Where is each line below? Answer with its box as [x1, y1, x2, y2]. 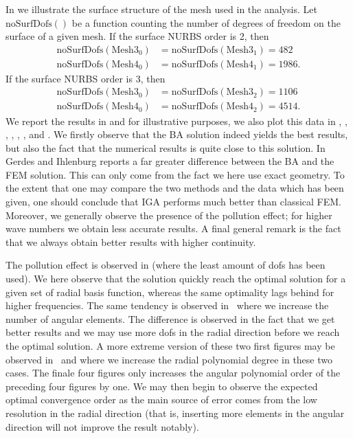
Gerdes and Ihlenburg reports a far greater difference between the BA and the [5, 154, 334, 168]
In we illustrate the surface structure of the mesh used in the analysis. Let [5, 2, 317, 16]
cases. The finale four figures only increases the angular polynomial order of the [5, 365, 341, 380]
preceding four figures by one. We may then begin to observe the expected [5, 379, 318, 393]
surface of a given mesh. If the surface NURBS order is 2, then [5, 29, 269, 43]
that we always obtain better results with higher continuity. [5, 234, 256, 249]
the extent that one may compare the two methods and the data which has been [5, 181, 344, 195]
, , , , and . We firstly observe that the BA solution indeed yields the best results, [5, 127, 348, 142]
